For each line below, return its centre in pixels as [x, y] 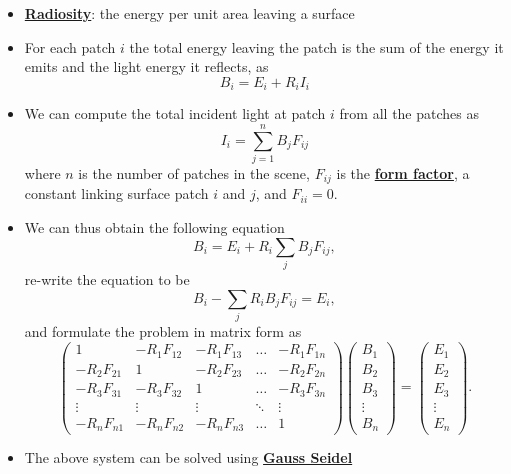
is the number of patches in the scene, [194, 172]
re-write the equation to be [107, 278]
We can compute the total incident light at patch [175, 113]
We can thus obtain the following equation [154, 227]
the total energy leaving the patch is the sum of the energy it [316, 46]
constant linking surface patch [116, 193]
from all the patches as [409, 113]
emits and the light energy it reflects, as [146, 66]
